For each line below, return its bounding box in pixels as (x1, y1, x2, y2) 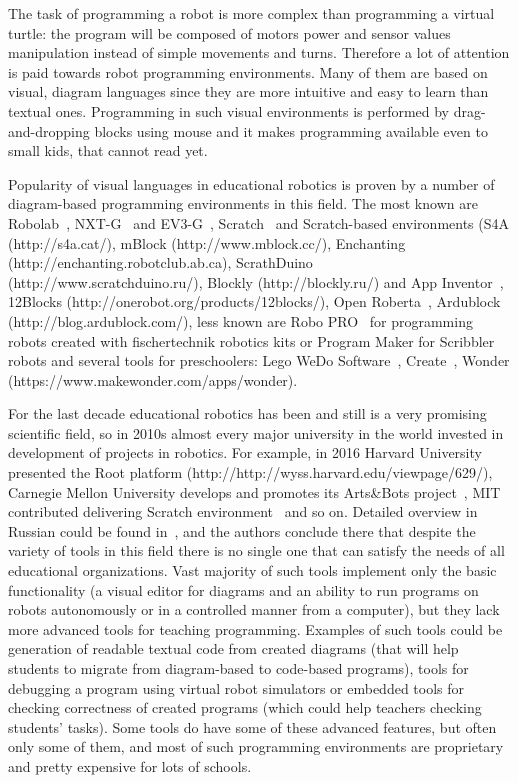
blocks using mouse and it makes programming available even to (94, 120, 488, 141)
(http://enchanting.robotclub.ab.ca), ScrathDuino (8, 252, 313, 273)
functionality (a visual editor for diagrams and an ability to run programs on (8, 579, 479, 600)
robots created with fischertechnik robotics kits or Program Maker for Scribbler (8, 330, 495, 351)
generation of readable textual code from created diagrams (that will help (8, 638, 459, 659)
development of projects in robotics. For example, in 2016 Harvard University (8, 442, 482, 463)
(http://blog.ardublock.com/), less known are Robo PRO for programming (8, 310, 473, 331)
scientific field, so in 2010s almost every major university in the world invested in (8, 422, 504, 443)
